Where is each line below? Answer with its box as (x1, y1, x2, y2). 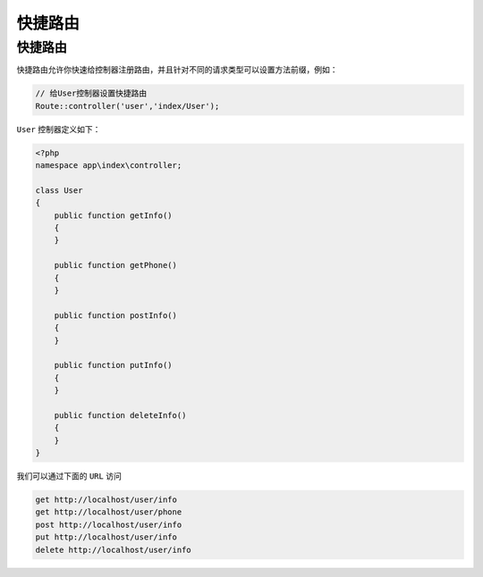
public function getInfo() (54, 210, 174, 221)
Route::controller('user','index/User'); (35, 101, 220, 111)
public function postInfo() (54, 310, 178, 321)
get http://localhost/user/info (35, 495, 178, 505)
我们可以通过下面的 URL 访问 (16, 471, 123, 481)
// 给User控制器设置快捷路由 (35, 88, 148, 98)
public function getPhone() (54, 260, 178, 271)
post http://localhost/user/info (35, 519, 182, 530)
